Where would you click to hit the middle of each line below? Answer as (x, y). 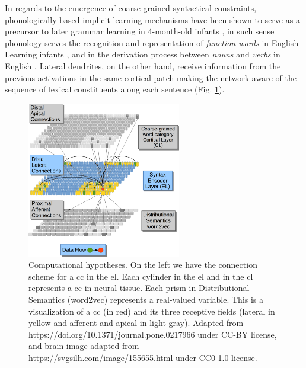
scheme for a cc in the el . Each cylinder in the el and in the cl (141, 276)
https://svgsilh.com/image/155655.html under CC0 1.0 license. (143, 357)
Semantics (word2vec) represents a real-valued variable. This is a (146, 300)
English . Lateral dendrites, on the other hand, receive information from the (143, 65)
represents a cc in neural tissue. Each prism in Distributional (139, 288)
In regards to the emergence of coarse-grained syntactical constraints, (131, 8)
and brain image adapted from (84, 346)
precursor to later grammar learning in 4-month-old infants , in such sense (140, 31)
